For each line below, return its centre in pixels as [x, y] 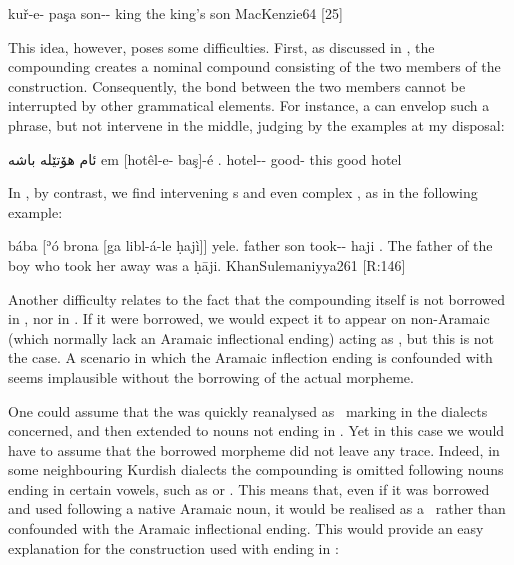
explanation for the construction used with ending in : [173, 547]
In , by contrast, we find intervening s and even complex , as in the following [243, 192]
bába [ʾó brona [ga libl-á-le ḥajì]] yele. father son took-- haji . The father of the [250, 245]
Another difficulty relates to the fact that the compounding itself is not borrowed [257, 298]
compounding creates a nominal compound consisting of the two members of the [254, 66]
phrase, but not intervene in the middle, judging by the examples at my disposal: [256, 124]
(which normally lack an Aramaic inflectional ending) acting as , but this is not [251, 337]
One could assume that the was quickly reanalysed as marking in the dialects [248, 410]
